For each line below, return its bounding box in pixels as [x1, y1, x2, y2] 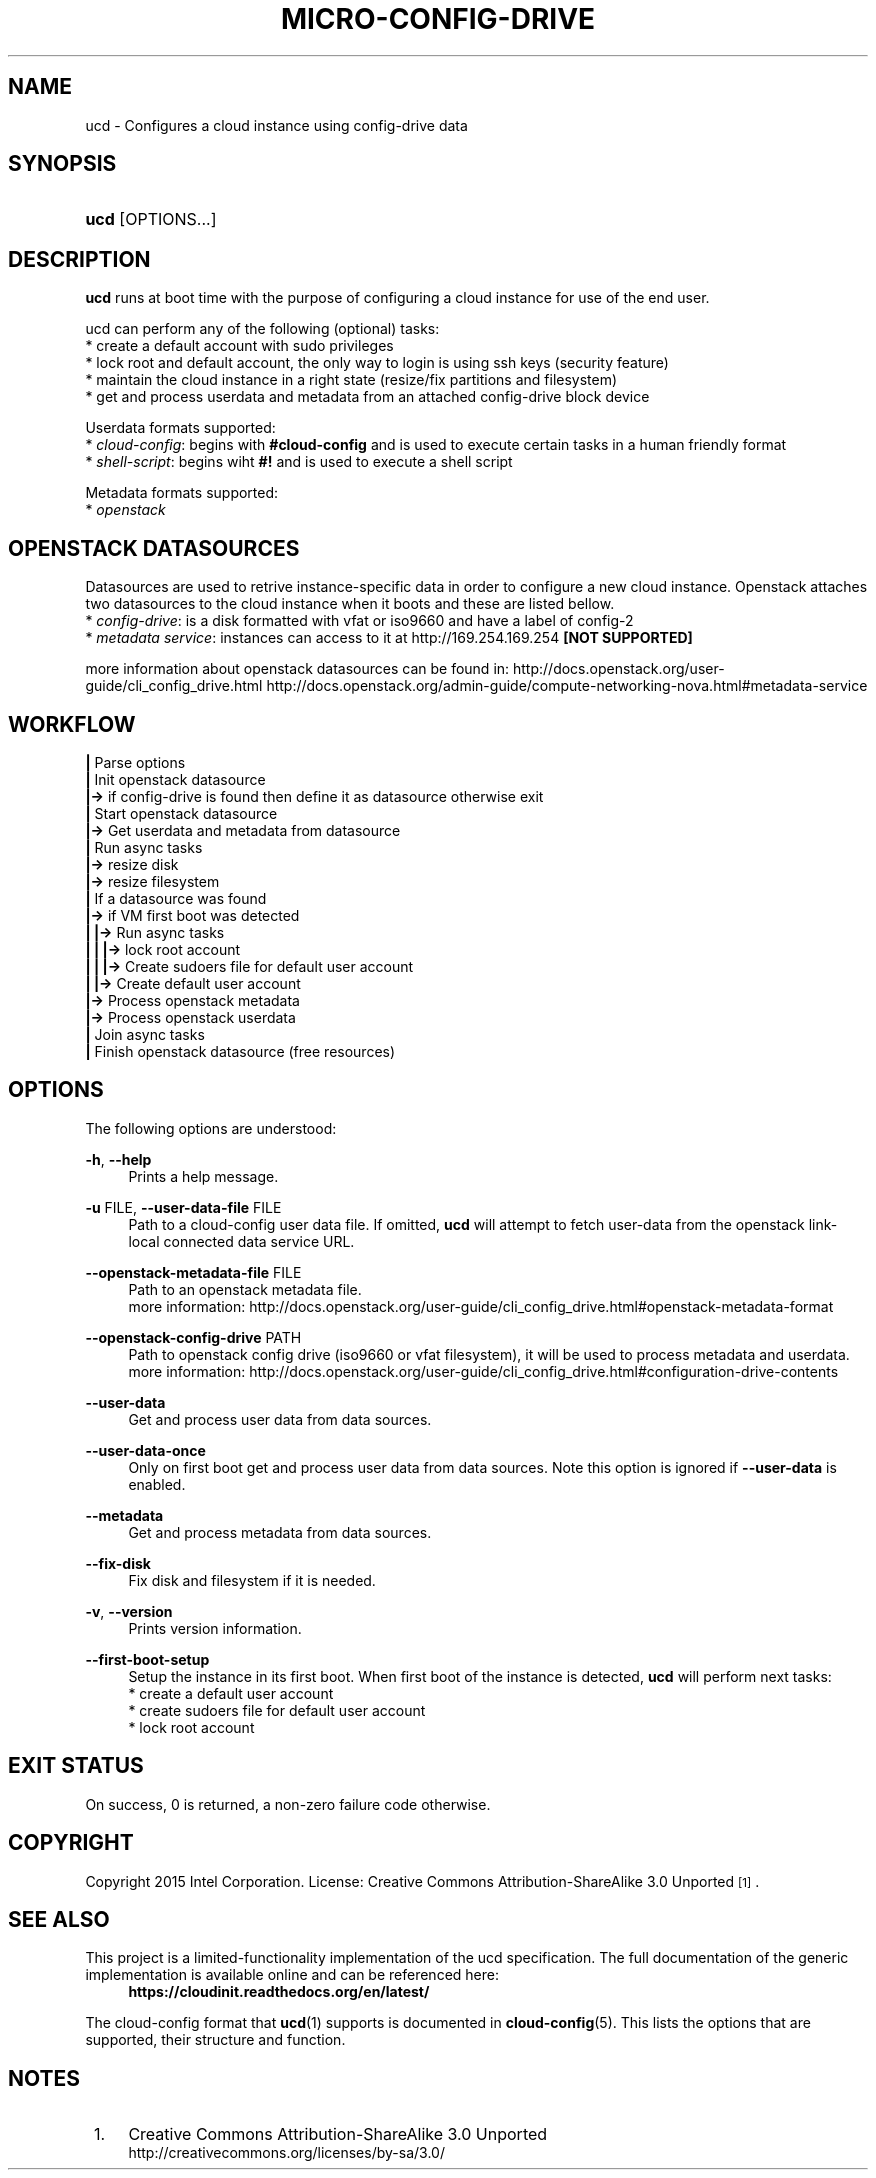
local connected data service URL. [128, 1232, 355, 1250]
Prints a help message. [128, 1167, 279, 1185]
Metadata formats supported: [85, 484, 279, 502]
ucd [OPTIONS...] [85, 209, 217, 230]
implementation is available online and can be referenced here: [85, 1966, 499, 1984]
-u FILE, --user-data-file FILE [85, 1198, 282, 1216]
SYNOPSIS [8, 151, 117, 177]
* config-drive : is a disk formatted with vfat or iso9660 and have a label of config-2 [85, 612, 634, 630]
